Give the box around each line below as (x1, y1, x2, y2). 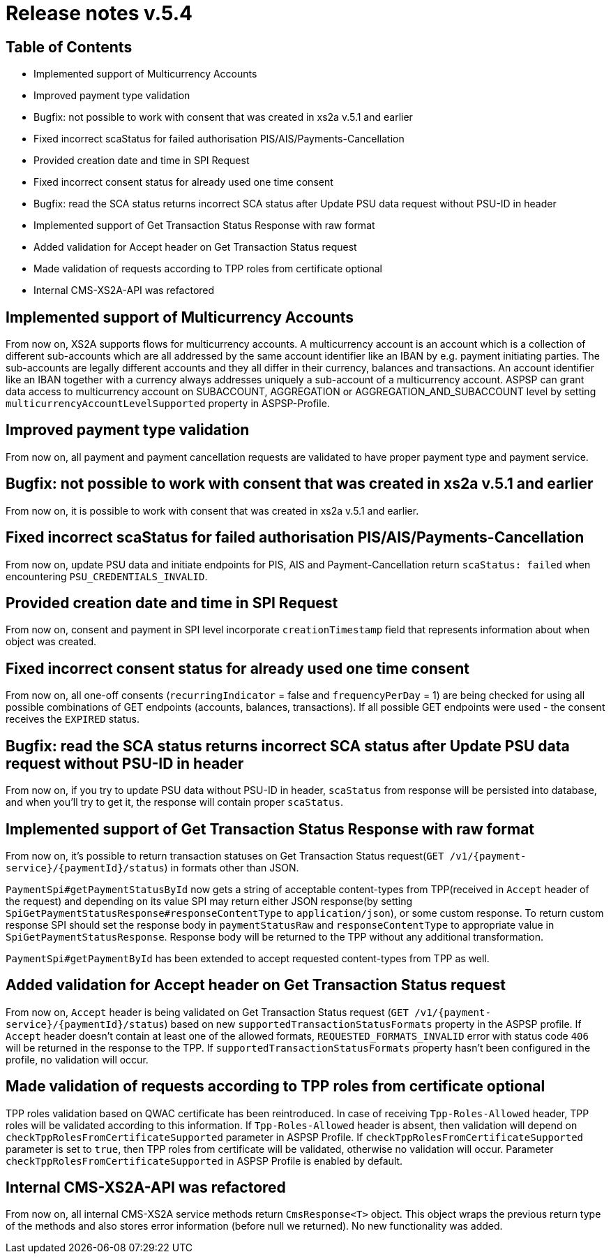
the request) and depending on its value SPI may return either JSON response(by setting (6, 894, 413, 907)
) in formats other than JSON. (164, 861, 299, 874)
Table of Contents (6, 38, 133, 56)
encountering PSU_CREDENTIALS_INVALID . (6, 570, 208, 582)
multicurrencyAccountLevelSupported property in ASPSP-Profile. (6, 397, 330, 410)
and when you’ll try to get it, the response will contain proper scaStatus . (6, 796, 343, 809)
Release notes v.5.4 (6, 1, 193, 25)
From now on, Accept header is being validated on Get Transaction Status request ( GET (6, 1006, 409, 1018)
